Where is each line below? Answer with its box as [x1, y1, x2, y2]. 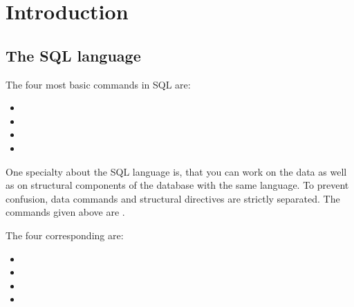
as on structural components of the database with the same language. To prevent [6, 178, 349, 192]
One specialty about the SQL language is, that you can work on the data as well [6, 164, 347, 178]
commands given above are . [6, 205, 125, 219]
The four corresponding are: [6, 227, 124, 242]
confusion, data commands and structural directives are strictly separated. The [6, 191, 340, 205]
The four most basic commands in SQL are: [6, 77, 191, 91]
